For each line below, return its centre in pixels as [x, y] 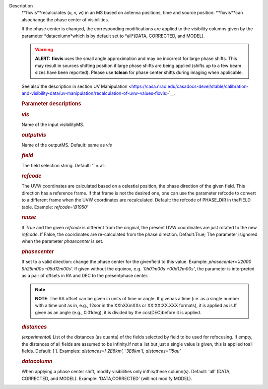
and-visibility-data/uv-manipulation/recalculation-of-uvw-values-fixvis [94, 93]
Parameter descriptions [51, 103]
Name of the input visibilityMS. [53, 125]
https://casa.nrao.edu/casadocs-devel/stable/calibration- [190, 86]
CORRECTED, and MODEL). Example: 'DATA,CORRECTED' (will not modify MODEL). [107, 378]
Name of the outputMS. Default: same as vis [67, 145]
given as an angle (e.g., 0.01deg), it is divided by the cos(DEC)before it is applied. [118, 312]
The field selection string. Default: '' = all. [64, 166]
